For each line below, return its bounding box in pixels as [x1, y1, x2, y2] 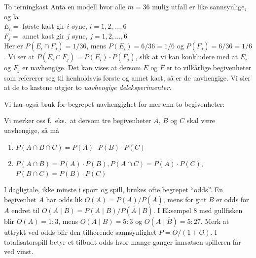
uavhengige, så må [4, 125, 60, 135]
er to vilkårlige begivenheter [166, 62, 252, 73]
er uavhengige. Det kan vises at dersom [22, 62, 141, 73]
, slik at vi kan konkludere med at [135, 51, 238, 62]
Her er [4, 41, 23, 51]
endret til [11, 205, 39, 215]
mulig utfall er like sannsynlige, [152, 1, 247, 11]
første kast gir [22, 21, 65, 31]
